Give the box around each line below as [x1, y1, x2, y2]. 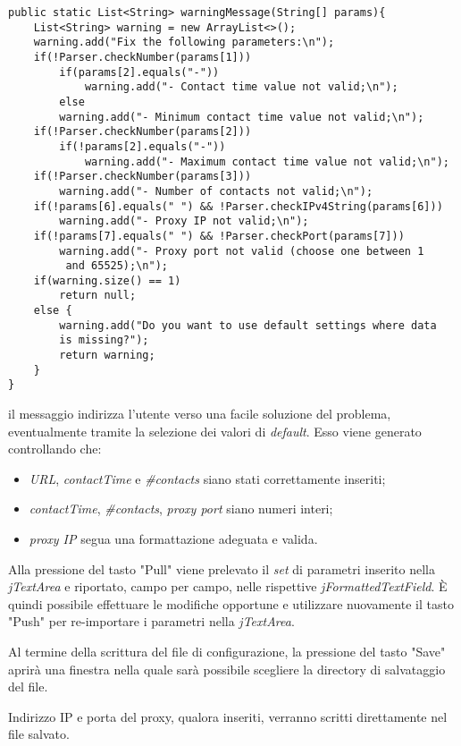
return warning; [59, 349, 155, 362]
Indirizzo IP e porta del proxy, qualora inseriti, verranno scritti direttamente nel [8, 707, 448, 725]
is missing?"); [59, 334, 149, 347]
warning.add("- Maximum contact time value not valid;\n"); [84, 155, 449, 168]
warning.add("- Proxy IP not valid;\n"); [59, 215, 309, 228]
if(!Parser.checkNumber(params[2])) [33, 125, 252, 139]
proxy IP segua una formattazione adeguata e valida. [29, 530, 318, 548]
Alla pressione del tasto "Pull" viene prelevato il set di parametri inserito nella [8, 559, 435, 578]
